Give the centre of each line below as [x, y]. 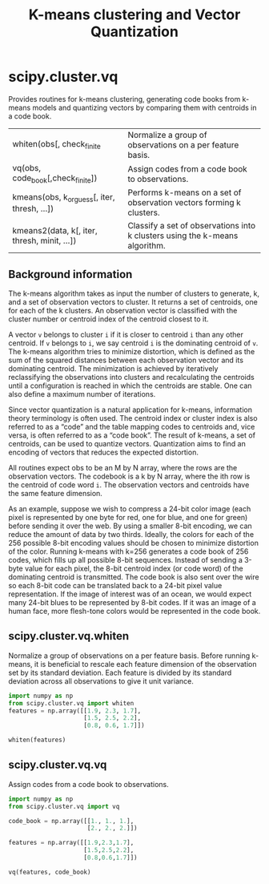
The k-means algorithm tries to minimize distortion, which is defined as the [132, 351]
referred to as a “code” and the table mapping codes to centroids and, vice [132, 426]
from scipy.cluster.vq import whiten [71, 703]
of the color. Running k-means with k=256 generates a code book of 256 [128, 551]
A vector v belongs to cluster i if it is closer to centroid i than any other [126, 334]
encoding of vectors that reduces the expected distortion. [103, 452]
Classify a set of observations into [192, 226]
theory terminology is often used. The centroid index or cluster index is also [133, 418]
